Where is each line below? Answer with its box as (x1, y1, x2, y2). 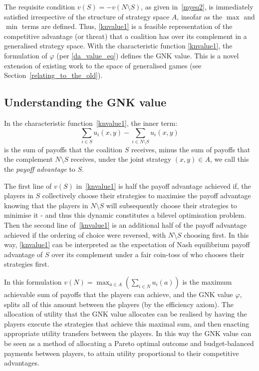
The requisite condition (4, 1, 75, 11)
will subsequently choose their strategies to (106, 200, 237, 210)
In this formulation (4, 277, 62, 287)
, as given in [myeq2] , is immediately (141, 1, 254, 11)
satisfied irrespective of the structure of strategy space (4, 11, 170, 21)
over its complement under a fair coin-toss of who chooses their (51, 249, 245, 259)
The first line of (4, 180, 52, 191)
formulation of (4, 50, 47, 60)
